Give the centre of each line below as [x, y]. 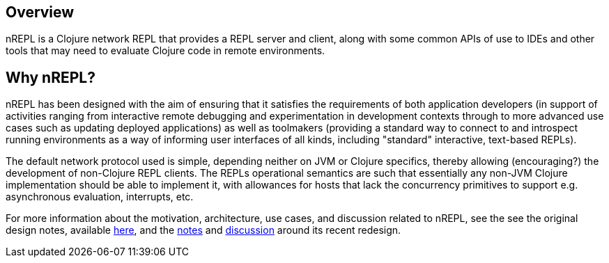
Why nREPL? [51, 77]
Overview [40, 12]
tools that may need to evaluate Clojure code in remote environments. [165, 51]
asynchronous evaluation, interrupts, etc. [100, 197]
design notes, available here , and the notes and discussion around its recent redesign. [203, 230]
